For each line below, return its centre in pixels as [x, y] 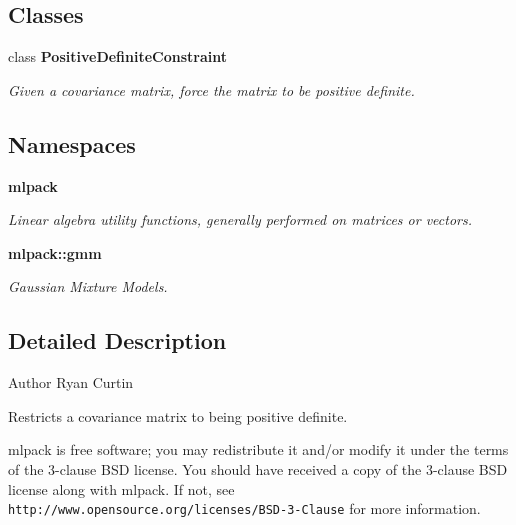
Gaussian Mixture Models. [88, 286]
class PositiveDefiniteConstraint [118, 56]
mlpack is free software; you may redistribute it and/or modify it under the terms [258, 449]
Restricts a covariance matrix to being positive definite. [178, 415]
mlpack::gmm [55, 252]
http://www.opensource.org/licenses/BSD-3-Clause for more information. [244, 508]
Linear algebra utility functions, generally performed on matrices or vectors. [240, 219]
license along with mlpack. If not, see [121, 488]
